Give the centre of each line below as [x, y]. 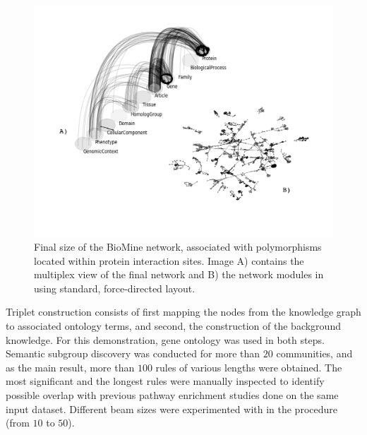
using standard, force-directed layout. [115, 288]
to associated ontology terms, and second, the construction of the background [173, 326]
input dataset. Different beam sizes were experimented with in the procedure [172, 409]
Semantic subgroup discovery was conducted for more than [133, 353]
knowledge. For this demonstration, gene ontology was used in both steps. [165, 339]
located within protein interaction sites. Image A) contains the [169, 260]
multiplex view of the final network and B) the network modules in [179, 274]
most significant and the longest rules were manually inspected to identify [165, 381]
